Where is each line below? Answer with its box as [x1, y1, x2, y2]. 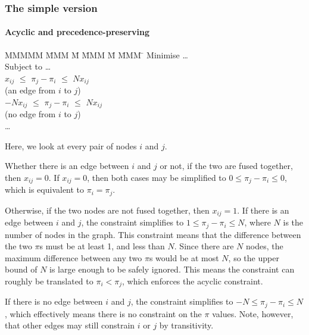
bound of [5, 263, 38, 275]
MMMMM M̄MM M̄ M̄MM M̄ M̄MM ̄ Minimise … [5, 48, 188, 61]
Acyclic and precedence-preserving [5, 26, 149, 38]
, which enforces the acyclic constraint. [122, 274, 263, 287]
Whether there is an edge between [5, 159, 129, 172]
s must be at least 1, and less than [39, 240, 165, 252]
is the [283, 216, 304, 228]
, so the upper [228, 251, 279, 264]
